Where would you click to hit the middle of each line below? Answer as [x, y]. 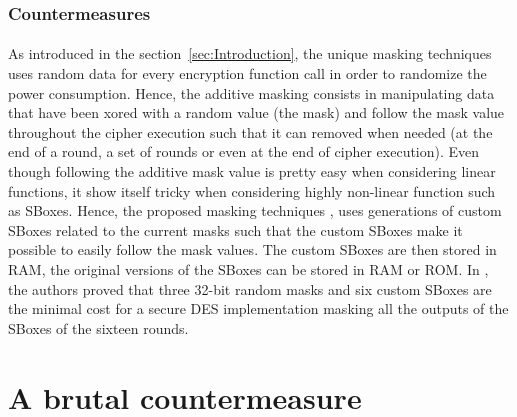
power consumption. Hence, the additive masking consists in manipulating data [251, 92]
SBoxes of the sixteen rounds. [98, 327]
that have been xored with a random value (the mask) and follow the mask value [256, 112]
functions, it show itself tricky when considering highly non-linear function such [252, 190]
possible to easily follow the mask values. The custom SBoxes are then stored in [252, 249]
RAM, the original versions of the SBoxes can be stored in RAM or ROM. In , [248, 268]
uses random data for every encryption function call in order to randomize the [247, 73]
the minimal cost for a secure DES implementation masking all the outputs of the [258, 308]
